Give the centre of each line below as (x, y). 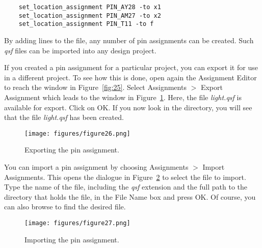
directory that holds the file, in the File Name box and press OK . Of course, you (130, 196)
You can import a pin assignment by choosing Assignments (96, 166)
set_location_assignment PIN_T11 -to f (86, 24)
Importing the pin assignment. (72, 239)
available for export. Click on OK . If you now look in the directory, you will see (128, 107)
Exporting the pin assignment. (72, 150)
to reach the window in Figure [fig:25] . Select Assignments (95, 87)
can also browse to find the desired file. (65, 207)
